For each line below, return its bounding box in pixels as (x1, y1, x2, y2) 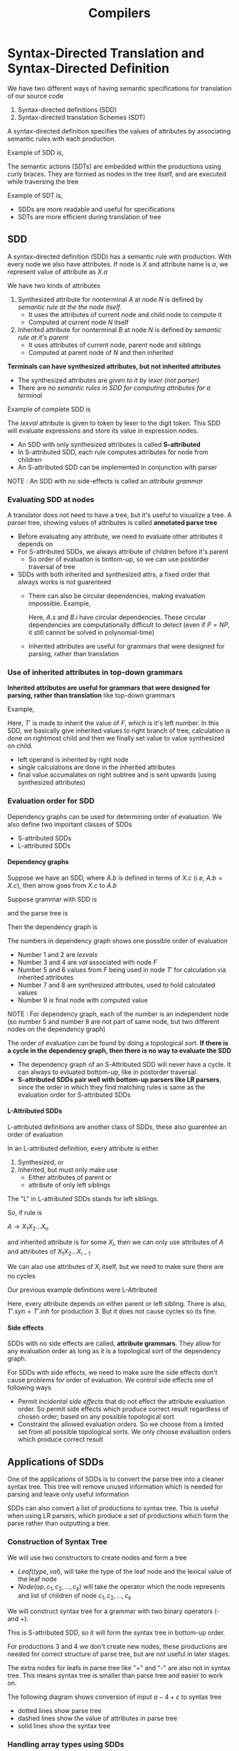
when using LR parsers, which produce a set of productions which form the (7, 1512, 229, 1520)
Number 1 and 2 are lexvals (17, 950, 98, 958)
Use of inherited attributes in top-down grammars (7, 667, 184, 677)
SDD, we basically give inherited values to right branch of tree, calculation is (7, 726, 231, 735)
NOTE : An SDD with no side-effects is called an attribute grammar (7, 476, 203, 485)
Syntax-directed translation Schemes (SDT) (17, 113, 146, 121)
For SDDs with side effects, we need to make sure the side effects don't (7, 1368, 218, 1377)
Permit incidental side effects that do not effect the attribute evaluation (17, 1398, 225, 1406)
